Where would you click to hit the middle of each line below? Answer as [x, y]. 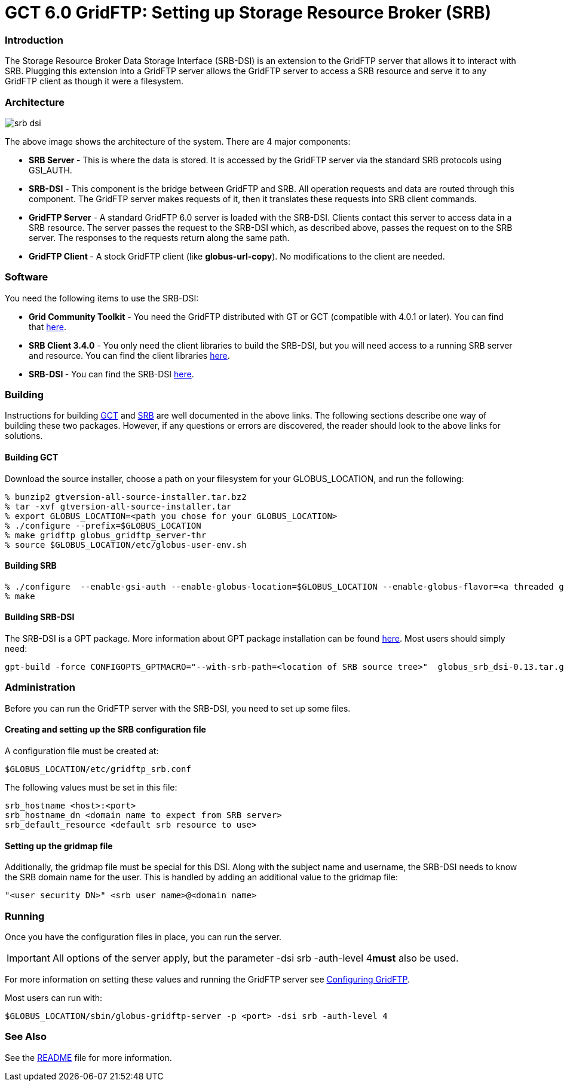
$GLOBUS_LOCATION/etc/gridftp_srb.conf [98, 769]
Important [28, 958]
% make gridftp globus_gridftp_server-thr [106, 535]
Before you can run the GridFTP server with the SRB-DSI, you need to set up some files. [178, 708]
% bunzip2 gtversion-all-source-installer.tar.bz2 [126, 497]
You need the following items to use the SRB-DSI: [102, 298]
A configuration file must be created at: [82, 751]
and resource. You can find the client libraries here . [129, 355]
